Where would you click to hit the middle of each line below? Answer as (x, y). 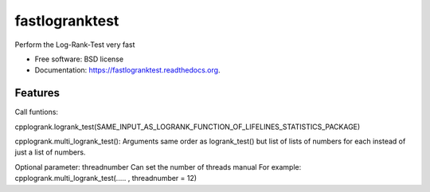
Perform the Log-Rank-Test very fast (75, 45)
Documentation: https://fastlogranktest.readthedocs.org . (127, 70)
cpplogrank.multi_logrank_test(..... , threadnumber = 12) (106, 178)
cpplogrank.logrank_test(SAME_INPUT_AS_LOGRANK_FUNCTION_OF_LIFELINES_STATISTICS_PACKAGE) (188, 127)
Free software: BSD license (79, 59)
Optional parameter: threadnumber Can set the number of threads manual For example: (158, 167)
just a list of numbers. (50, 152)
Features (37, 93)
